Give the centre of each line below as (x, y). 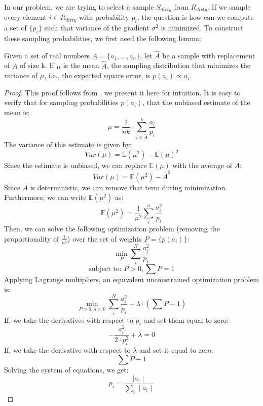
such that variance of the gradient (97, 28)
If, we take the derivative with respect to (67, 349)
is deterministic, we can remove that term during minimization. (129, 187)
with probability (104, 17)
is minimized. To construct (202, 28)
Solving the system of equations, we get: (66, 370)
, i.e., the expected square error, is (97, 75)
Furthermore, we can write (45, 197)
